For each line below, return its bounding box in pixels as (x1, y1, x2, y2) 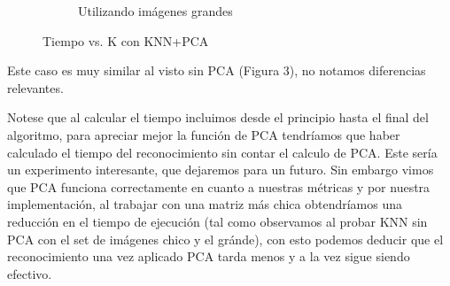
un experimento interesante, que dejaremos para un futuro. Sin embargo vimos (7, 160, 434, 179)
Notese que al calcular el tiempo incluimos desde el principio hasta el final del (7, 108, 429, 127)
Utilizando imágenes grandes (78, 2, 233, 19)
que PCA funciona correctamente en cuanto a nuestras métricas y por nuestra (7, 177, 431, 196)
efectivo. (7, 264, 52, 282)
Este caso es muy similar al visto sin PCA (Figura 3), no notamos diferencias (7, 61, 426, 80)
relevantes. (7, 78, 64, 97)
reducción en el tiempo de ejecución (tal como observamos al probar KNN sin (7, 212, 428, 230)
